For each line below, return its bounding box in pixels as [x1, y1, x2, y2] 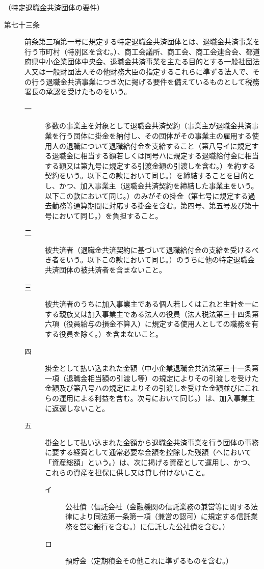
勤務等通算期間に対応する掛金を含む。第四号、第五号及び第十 [51, 200, 259, 211]
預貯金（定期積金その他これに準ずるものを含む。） [65, 555, 233, 566]
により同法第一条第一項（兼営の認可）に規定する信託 [72, 511, 251, 522]
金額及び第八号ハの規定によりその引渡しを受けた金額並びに [45, 383, 245, 393]
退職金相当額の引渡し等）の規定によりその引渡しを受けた [66, 372, 259, 383]
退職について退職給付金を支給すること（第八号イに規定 [66, 140, 252, 151]
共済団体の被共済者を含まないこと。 [45, 264, 166, 275]
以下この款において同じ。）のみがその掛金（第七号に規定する [45, 190, 248, 201]
